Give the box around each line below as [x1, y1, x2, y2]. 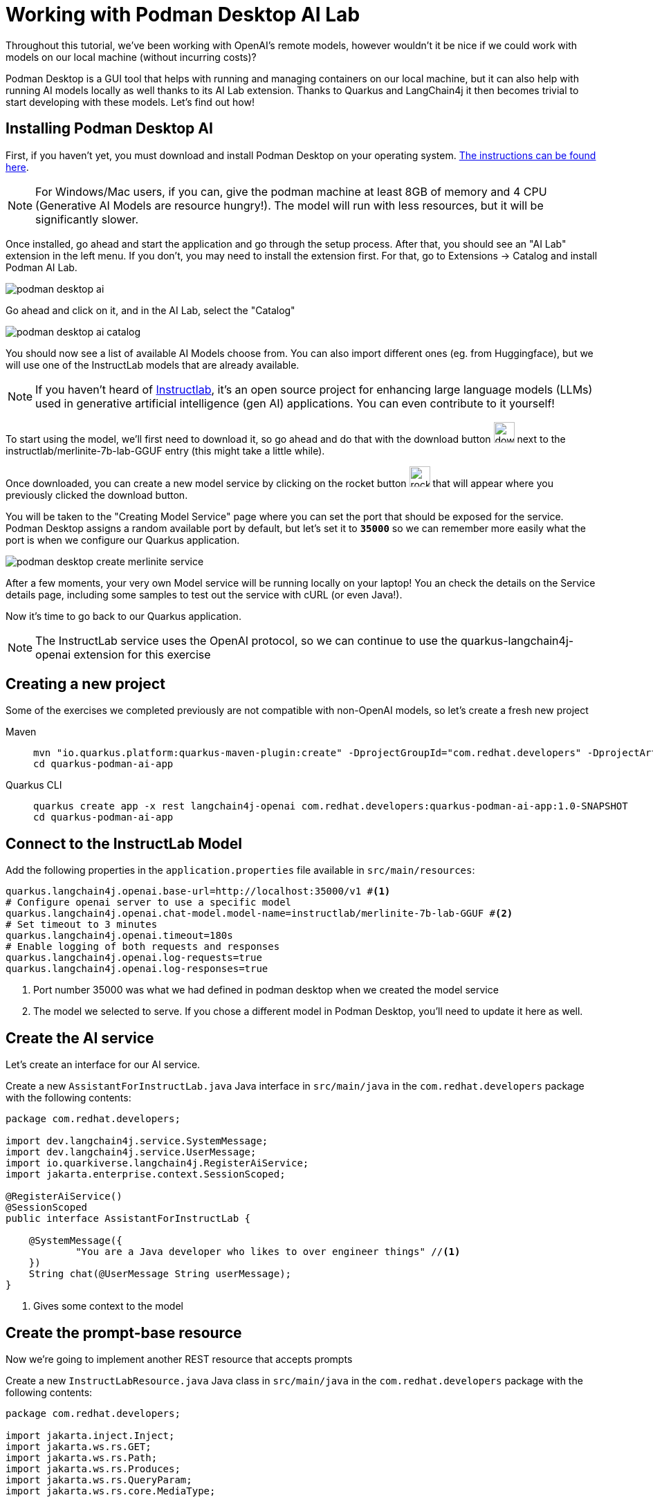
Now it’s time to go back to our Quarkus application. [6, 610, 241, 622]
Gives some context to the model [33, 1300, 183, 1312]
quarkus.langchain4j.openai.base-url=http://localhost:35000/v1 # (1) [6, 886, 391, 897]
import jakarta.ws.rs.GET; [6, 1440, 151, 1452]
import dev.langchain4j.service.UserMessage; [6, 1146, 257, 1158]
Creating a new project [6, 675, 165, 693]
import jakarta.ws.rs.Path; [6, 1451, 158, 1463]
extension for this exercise [73, 647, 211, 661]
